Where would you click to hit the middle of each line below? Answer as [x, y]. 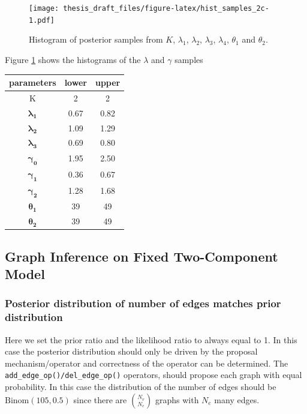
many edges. [237, 399]
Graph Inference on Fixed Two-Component [142, 256]
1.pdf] [42, 20]
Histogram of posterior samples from [96, 39]
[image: [44, 8]
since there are [100, 399]
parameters [33, 82]
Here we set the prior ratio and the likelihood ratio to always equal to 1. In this [151, 339]
